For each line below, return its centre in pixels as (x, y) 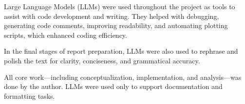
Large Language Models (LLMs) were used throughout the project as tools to (120, 6)
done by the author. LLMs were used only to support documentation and (113, 86)
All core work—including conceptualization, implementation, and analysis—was (123, 77)
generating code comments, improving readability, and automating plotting (116, 25)
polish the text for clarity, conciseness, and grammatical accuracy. (102, 60)
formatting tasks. (29, 96)
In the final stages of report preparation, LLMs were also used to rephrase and (121, 51)
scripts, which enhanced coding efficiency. (66, 35)
